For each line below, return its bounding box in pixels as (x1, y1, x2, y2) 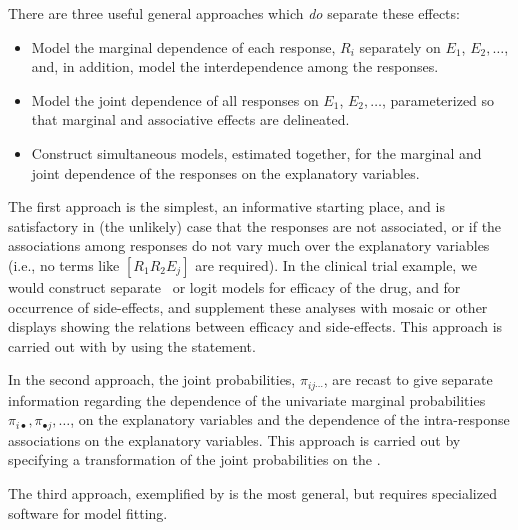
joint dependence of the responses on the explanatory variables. (31, 162, 420, 183)
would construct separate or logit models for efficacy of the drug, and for (8, 276, 461, 297)
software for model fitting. (8, 502, 168, 523)
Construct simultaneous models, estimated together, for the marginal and (31, 142, 482, 163)
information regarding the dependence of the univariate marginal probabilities (8, 389, 486, 410)
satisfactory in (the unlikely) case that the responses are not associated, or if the (8, 215, 502, 236)
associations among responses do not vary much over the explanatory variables (8, 235, 490, 256)
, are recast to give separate (323, 369, 493, 390)
